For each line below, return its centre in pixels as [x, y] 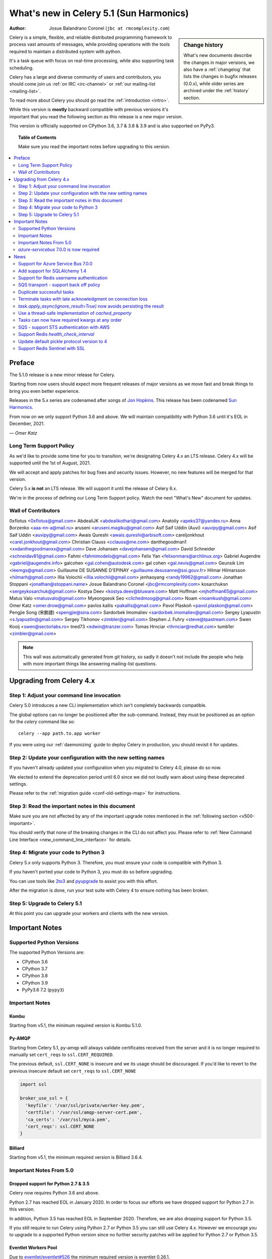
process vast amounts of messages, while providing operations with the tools [90, 44]
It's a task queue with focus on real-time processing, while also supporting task [92, 61]
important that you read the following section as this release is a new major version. [96, 116]
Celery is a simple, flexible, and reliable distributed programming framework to [91, 37]
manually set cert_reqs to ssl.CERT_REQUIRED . [62, 1055]
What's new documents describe [218, 55]
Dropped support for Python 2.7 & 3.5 [49, 1183]
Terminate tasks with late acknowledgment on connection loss [83, 299]
